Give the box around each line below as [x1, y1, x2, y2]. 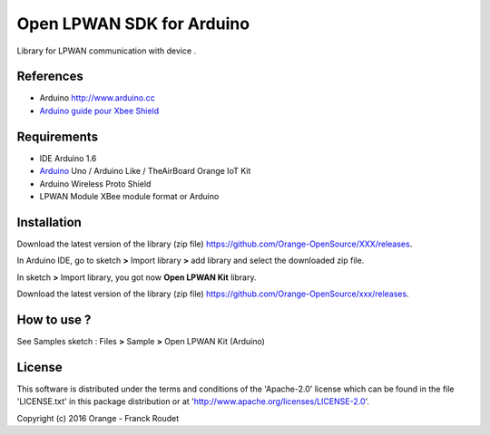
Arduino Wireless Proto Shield [39, 178, 152, 189]
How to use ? [16, 312, 92, 327]
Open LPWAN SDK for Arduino [16, 14, 250, 34]
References [16, 69, 83, 84]
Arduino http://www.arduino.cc [39, 92, 155, 103]
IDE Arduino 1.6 [39, 152, 97, 163]
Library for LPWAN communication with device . [16, 45, 197, 56]
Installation [16, 214, 82, 230]
